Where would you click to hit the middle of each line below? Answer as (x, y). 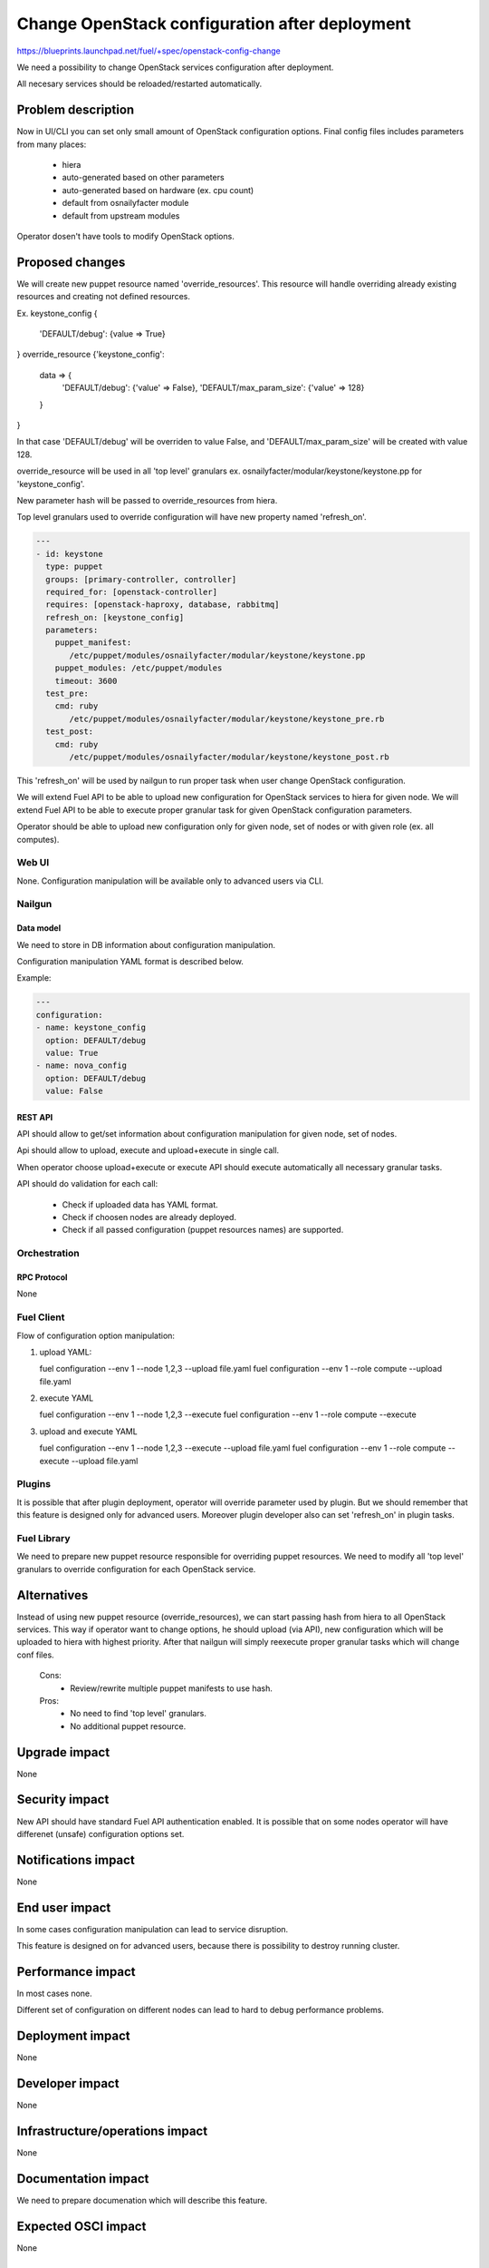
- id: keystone (69, 554)
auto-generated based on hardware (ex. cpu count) (158, 190)
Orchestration (48, 1254)
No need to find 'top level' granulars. (139, 1714)
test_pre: (67, 694)
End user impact (64, 1907)
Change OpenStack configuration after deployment (214, 24)
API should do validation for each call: (87, 1184)
